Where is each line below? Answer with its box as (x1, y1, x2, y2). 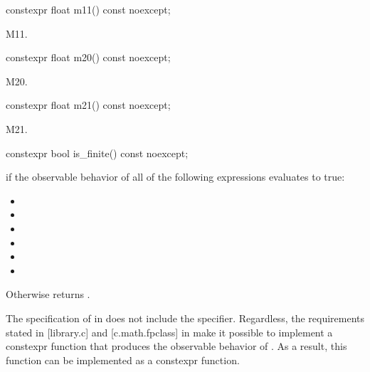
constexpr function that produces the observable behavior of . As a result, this (6, 339, 347, 354)
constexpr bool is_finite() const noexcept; (6, 145, 189, 160)
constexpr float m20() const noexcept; (6, 50, 171, 65)
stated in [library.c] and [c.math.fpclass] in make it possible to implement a (6, 324, 333, 339)
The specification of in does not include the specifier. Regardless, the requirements (6, 310, 365, 325)
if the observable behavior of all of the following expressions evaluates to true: (6, 169, 345, 184)
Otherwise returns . (6, 287, 90, 302)
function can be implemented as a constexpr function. (6, 352, 240, 367)
